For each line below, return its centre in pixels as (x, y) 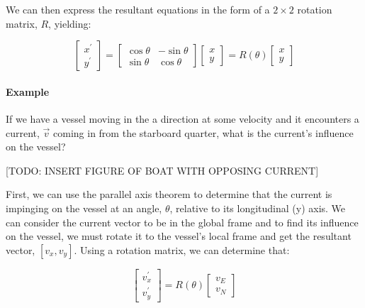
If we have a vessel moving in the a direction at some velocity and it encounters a (182, 118)
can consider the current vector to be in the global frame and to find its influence (182, 222)
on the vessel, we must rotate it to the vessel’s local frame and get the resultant (179, 236)
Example (28, 91)
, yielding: (70, 23)
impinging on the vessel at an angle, (84, 208)
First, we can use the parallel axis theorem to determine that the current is (169, 194)
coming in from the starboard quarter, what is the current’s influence (203, 132)
